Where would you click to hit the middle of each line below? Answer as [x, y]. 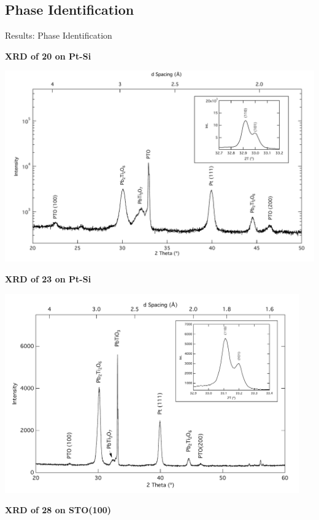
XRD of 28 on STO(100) [58, 510]
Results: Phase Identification [59, 35]
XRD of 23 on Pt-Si [48, 279]
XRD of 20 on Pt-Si [48, 56]
